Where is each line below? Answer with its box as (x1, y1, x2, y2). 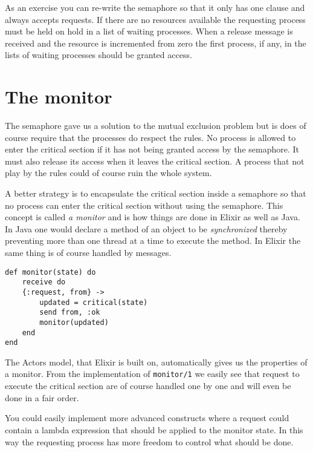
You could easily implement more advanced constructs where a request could (5, 411, 289, 424)
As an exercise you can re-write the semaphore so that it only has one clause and (5, 1, 305, 13)
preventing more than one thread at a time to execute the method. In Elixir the (5, 234, 301, 247)
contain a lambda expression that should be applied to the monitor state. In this (5, 423, 303, 436)
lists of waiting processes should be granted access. (5, 48, 192, 61)
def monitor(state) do (5, 267, 96, 277)
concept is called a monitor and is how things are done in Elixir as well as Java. (5, 211, 300, 223)
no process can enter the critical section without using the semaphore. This (5, 198, 283, 211)
